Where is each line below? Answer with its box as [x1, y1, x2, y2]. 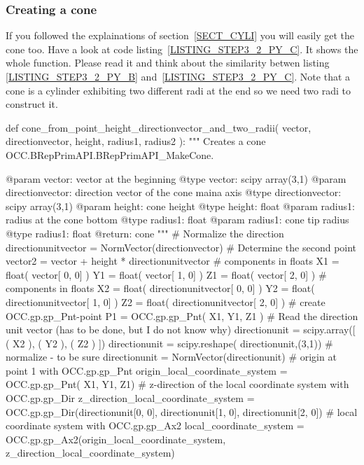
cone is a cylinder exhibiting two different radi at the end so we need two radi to [6, 83, 351, 97]
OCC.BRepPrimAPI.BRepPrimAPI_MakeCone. [6, 147, 214, 162]
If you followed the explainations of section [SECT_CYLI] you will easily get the [6, 28, 355, 43]
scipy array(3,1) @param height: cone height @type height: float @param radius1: [6, 198, 355, 213]
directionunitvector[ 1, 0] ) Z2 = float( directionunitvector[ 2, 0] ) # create [6, 294, 325, 309]
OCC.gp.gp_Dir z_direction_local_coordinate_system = [6, 391, 255, 405]
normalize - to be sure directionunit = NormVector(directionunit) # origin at [6, 349, 337, 364]
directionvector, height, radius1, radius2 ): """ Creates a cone [6, 134, 266, 148]
